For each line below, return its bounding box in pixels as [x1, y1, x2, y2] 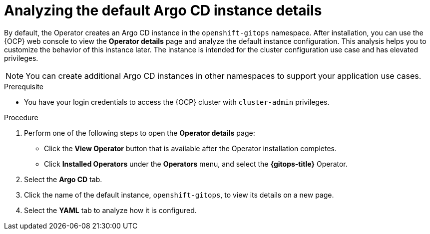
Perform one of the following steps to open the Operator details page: [24, 128, 255, 137]
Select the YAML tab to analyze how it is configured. [24, 206, 197, 215]
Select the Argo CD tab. [24, 175, 102, 184]
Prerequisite [4, 82, 43, 91]
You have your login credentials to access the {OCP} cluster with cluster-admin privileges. [24, 97, 330, 106]
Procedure [4, 113, 38, 122]
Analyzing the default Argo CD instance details [4, 2, 322, 19]
